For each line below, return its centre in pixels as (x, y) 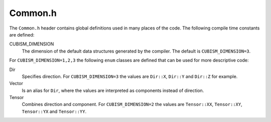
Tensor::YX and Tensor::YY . (54, 111)
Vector (16, 83)
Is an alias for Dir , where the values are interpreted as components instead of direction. (113, 90)
